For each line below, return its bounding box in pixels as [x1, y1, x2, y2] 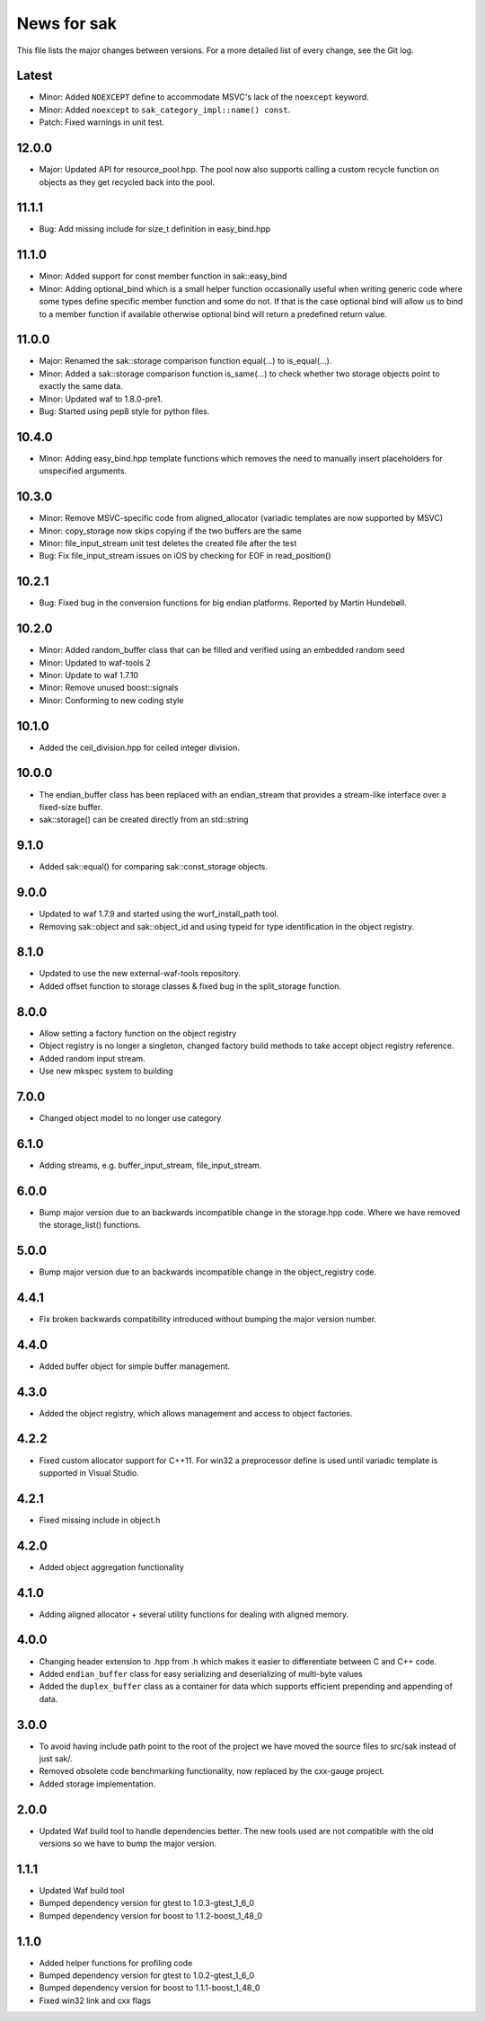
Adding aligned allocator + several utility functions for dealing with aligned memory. [39, 1609, 349, 1619]
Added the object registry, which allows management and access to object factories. [39, 1408, 353, 1418]
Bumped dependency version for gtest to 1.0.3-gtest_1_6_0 [39, 1898, 255, 1909]
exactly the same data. [39, 381, 123, 392]
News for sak [16, 13, 117, 33]
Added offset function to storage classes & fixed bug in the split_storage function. [39, 980, 341, 992]
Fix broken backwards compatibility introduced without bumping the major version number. [39, 1313, 377, 1324]
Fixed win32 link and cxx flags [39, 1995, 152, 2006]
